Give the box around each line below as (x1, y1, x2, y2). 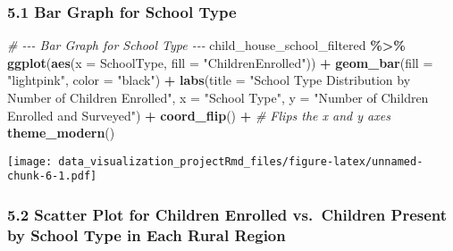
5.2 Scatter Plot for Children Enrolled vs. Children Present (7, 204, 448, 226)
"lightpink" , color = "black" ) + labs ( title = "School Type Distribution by (7, 71, 411, 89)
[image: (7, 155, 53, 168)
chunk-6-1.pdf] (7, 170, 97, 183)
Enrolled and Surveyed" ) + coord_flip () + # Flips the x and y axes (7, 105, 390, 124)
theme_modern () (7, 123, 115, 142)
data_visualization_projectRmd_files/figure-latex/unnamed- (58, 155, 424, 168)
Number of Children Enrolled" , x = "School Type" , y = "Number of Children (7, 88, 429, 106)
